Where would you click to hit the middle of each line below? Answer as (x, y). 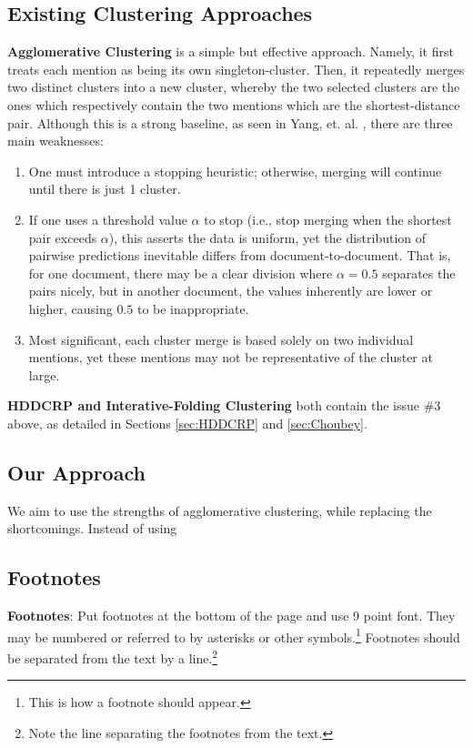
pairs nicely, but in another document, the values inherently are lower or (231, 291)
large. (44, 374)
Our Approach (76, 472)
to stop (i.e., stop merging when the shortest (328, 219)
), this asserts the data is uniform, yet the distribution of (267, 237)
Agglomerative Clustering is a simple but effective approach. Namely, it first (231, 51)
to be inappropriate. (193, 308)
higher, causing (70, 308)
